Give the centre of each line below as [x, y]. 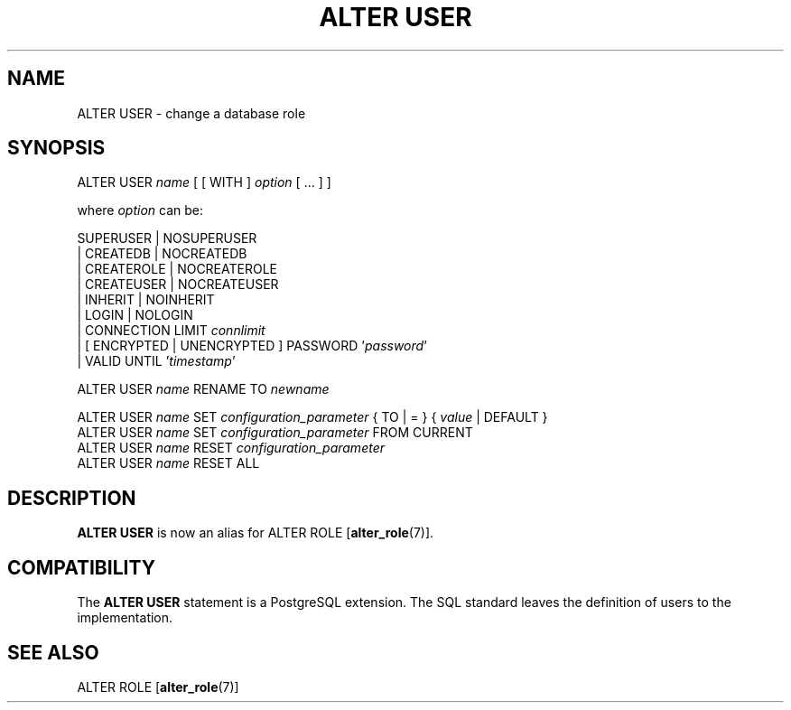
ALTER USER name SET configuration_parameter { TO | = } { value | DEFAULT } [312, 417]
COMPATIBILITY [81, 567]
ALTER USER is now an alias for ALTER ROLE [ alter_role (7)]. [256, 533]
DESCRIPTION [72, 498]
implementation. [125, 618]
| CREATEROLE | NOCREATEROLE [177, 269]
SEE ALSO [53, 652]
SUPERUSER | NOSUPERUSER [167, 238]
